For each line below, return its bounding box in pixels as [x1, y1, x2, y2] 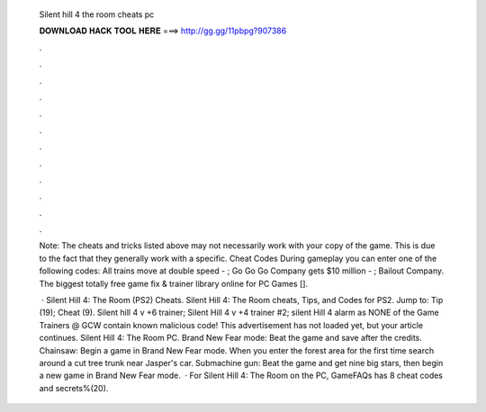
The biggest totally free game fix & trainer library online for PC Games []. [39, 278, 309, 289]
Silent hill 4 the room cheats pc [39, 9, 155, 20]
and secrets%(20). [39, 382, 109, 393]
